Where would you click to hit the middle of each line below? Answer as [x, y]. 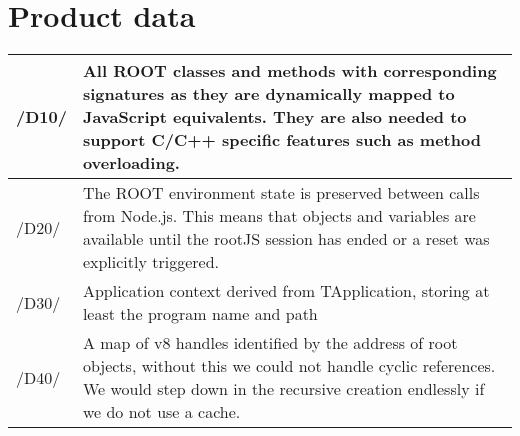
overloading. [131, 163]
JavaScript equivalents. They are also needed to [274, 117]
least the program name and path [200, 314]
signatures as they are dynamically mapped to [268, 94]
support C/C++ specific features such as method [281, 140]
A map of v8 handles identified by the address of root [270, 343]
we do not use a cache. [161, 412]
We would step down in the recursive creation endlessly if [283, 389]
